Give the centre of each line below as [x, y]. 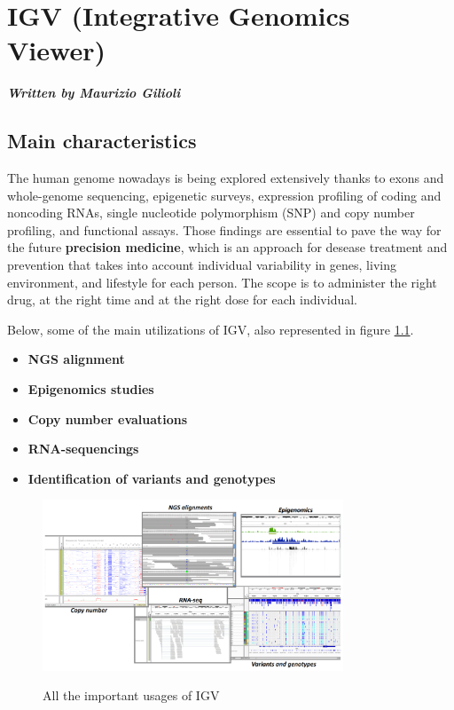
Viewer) [56, 50]
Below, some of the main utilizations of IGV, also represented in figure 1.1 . [211, 329]
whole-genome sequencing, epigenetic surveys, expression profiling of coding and [224, 195]
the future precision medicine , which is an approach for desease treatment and [227, 247]
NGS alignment [76, 359]
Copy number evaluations [108, 418]
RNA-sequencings [83, 449]
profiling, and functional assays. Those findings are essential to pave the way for [224, 229]
